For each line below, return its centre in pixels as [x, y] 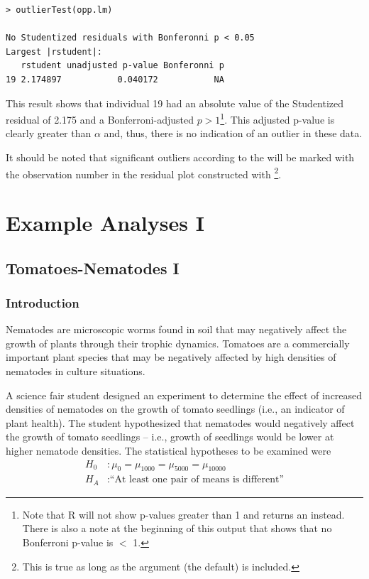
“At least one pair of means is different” [197, 480]
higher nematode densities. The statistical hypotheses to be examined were [169, 450]
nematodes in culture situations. [76, 371]
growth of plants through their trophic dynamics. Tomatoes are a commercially [178, 343]
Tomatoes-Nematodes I [93, 267]
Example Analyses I [105, 223]
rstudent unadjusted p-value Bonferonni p [122, 66]
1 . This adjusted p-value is [277, 118]
